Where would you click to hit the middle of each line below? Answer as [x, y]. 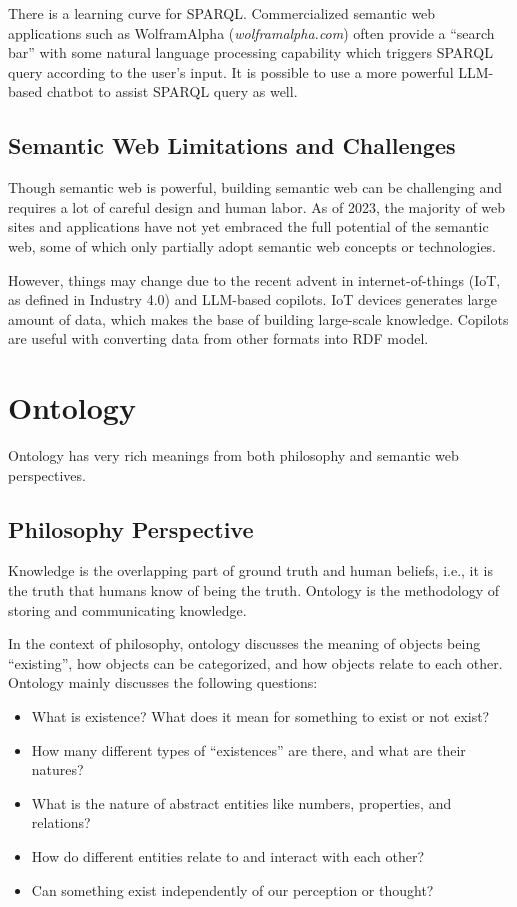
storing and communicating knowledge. [127, 609]
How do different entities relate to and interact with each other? [227, 855]
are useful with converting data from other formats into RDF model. [218, 338]
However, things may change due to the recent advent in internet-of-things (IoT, [254, 279]
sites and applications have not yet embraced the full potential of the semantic [248, 226]
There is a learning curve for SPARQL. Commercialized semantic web [222, 13]
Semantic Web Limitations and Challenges [232, 145]
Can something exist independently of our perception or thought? [232, 889]
